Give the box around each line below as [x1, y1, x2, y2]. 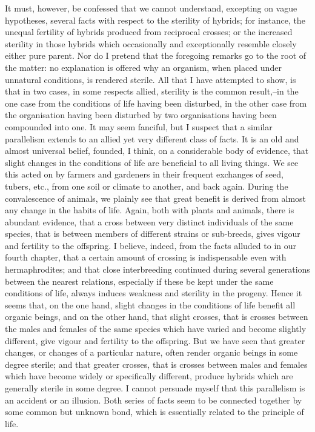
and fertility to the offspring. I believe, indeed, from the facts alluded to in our [5, 239, 297, 251]
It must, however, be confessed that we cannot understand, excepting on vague [5, 2, 297, 14]
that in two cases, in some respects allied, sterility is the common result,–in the [5, 85, 299, 98]
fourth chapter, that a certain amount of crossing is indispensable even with [5, 251, 287, 264]
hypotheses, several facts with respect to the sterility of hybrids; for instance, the [5, 13, 305, 26]
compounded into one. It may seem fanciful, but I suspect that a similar [5, 120, 273, 133]
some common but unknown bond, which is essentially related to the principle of [5, 405, 304, 418]
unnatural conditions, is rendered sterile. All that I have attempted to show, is [5, 73, 296, 85]
